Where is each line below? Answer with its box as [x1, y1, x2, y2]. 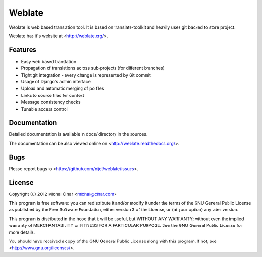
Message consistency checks [21, 99, 81, 105]
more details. [9, 229, 35, 235]
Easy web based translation [21, 58, 77, 64]
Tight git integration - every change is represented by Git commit [21, 72, 151, 78]
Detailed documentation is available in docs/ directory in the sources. [9, 131, 147, 137]
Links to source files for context [21, 92, 84, 98]
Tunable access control [21, 106, 68, 112]
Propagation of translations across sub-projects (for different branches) [21, 65, 164, 71]
